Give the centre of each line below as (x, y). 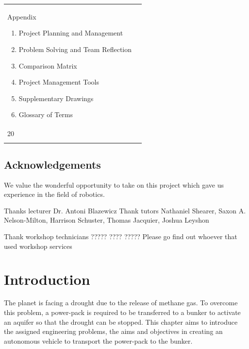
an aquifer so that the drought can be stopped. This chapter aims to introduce (121, 322)
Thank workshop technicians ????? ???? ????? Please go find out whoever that (121, 236)
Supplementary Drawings (56, 98)
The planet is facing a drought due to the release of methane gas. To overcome (121, 303)
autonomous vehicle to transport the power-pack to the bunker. (98, 340)
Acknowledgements (52, 164)
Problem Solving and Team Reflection (75, 49)
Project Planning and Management (71, 33)
